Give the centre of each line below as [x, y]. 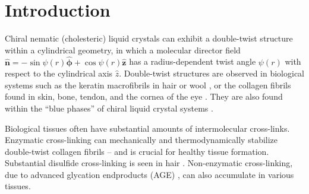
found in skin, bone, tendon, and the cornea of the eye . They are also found [144, 96]
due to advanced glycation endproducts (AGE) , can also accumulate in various [149, 174]
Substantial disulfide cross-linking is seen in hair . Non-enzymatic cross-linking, [149, 163]
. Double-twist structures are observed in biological [212, 73]
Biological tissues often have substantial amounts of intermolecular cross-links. [147, 128]
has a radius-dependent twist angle [193, 61]
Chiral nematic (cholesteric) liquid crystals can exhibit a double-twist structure [149, 38]
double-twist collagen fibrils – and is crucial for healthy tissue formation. [137, 151]
